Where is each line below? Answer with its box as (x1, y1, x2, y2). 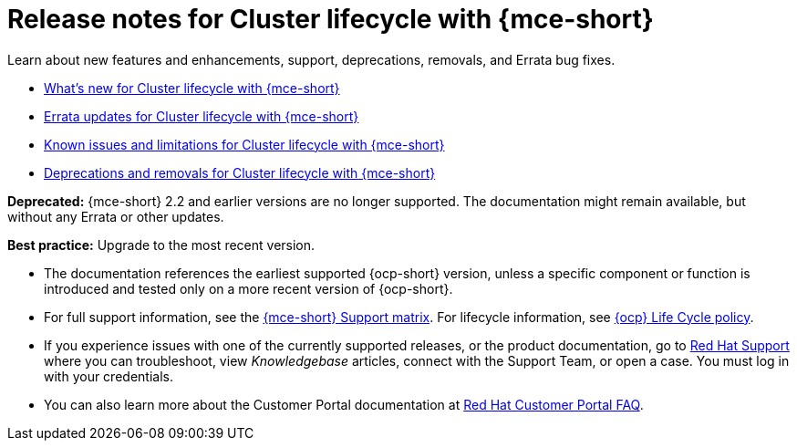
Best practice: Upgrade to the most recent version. (7, 236, 316, 253)
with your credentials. (44, 368, 173, 384)
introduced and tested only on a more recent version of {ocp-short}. (44, 280, 453, 297)
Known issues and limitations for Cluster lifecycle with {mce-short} (44, 136, 445, 152)
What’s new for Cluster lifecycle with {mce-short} (44, 79, 340, 96)
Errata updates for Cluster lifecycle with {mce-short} (44, 108, 359, 124)
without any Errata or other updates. (7, 208, 224, 224)
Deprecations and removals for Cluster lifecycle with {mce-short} (44, 164, 436, 181)
